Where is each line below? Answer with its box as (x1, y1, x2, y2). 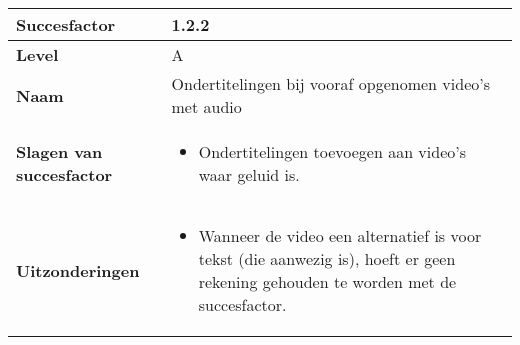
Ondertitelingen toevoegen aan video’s (198, 140, 466, 163)
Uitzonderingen (16, 258, 140, 282)
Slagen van (16, 140, 103, 163)
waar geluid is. (198, 163, 300, 186)
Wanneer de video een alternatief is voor (198, 224, 482, 247)
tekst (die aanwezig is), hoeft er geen (198, 247, 456, 270)
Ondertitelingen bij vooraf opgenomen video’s (171, 72, 490, 95)
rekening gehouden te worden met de (198, 270, 457, 293)
